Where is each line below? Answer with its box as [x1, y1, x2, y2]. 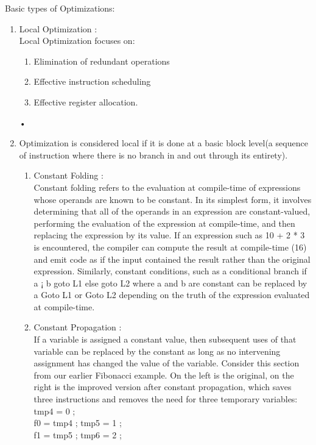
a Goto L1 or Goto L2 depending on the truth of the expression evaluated [33, 288, 310, 301]
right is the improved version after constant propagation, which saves [33, 380, 292, 393]
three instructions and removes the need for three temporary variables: [33, 393, 298, 405]
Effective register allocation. [33, 95, 138, 108]
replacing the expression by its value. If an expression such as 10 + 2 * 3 [33, 229, 305, 241]
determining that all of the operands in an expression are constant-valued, [33, 205, 311, 218]
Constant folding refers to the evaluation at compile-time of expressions [33, 180, 301, 193]
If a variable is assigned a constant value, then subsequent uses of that [33, 333, 297, 346]
